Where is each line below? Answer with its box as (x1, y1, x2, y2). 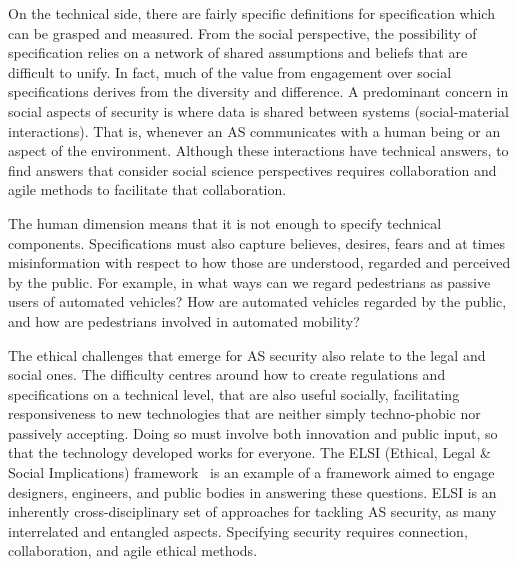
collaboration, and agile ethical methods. (8, 540, 258, 561)
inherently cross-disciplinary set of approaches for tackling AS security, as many (8, 501, 497, 522)
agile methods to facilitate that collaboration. (8, 179, 287, 200)
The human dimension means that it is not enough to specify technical (8, 212, 442, 233)
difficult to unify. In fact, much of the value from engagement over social (8, 61, 452, 82)
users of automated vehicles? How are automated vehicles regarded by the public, (8, 291, 507, 312)
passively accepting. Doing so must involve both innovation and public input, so (8, 422, 498, 443)
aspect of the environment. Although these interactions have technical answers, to (8, 140, 509, 161)
